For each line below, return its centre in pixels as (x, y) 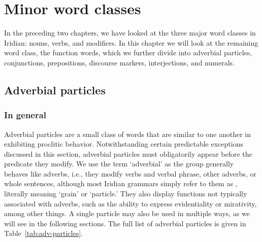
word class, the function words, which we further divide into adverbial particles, (128, 53)
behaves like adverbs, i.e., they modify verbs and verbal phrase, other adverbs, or (130, 173)
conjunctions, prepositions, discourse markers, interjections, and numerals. (119, 62)
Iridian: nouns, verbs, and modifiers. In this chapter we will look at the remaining (131, 42)
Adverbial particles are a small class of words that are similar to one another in (128, 134)
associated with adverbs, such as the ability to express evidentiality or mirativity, (130, 203)
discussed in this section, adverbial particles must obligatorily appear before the (128, 153)
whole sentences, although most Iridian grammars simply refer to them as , (121, 183)
